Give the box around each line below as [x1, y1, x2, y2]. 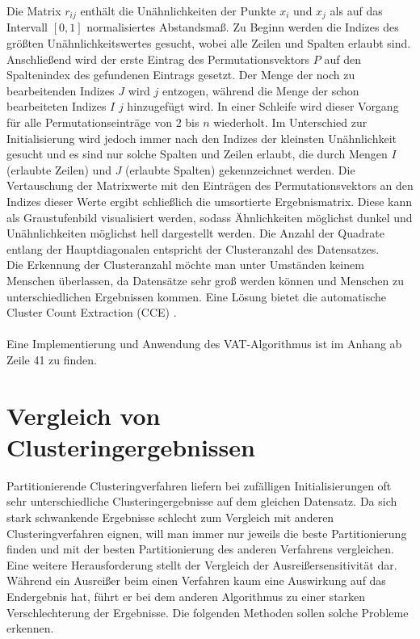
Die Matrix [6, 2, 61, 19]
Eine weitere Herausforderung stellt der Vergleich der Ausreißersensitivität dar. [6, 556, 397, 573]
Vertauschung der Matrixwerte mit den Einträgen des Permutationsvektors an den [6, 177, 414, 194]
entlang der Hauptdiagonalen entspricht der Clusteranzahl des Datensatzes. [6, 240, 380, 257]
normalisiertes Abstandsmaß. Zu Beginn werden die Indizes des [86, 19, 399, 36]
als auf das [330, 2, 383, 19]
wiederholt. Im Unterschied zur [213, 114, 367, 131]
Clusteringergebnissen [6, 430, 255, 463]
